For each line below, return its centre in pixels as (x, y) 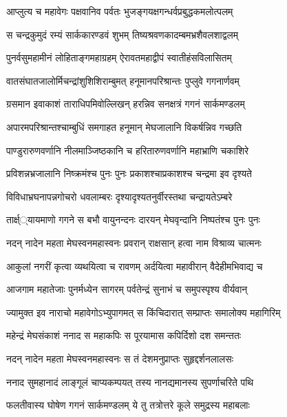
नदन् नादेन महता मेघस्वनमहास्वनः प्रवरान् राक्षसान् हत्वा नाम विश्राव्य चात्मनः (134, 242)
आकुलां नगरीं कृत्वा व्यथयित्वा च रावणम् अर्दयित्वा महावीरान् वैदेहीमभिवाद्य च (135, 266)
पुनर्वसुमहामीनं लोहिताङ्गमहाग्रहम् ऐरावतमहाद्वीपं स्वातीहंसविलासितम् (119, 58)
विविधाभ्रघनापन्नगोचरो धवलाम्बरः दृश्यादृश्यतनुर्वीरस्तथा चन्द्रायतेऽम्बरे (119, 196)
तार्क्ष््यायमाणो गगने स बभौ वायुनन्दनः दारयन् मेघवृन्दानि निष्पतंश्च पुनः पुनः (133, 220)
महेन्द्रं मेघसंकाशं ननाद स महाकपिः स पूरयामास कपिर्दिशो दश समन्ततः (124, 335)
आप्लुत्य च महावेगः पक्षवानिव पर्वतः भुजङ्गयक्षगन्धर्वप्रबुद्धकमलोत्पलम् (120, 11)
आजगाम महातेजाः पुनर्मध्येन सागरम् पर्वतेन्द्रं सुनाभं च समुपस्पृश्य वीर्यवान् (127, 289)
